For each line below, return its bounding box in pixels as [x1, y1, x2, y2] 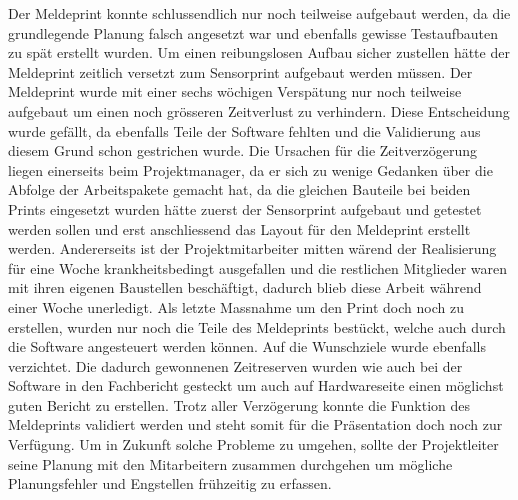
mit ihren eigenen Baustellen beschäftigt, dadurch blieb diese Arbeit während [8, 277, 482, 298]
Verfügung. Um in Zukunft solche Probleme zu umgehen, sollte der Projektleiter [8, 434, 499, 455]
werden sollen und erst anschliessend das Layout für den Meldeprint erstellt [8, 218, 471, 239]
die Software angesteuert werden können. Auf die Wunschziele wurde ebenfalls [8, 336, 486, 357]
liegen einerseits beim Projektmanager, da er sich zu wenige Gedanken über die [8, 159, 493, 180]
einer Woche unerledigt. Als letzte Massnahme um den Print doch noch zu [8, 296, 464, 317]
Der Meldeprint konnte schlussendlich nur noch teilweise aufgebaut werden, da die [8, 3, 511, 23]
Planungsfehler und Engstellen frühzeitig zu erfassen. [8, 473, 332, 494]
